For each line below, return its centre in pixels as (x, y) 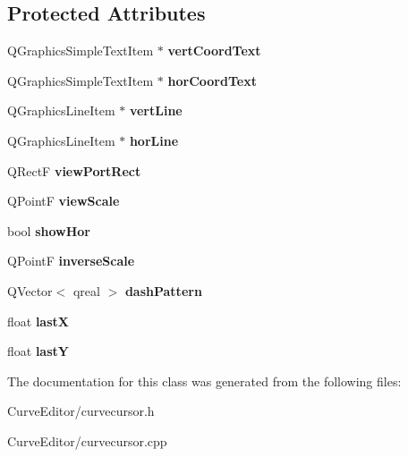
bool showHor (49, 230)
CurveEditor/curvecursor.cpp (87, 440)
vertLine (156, 110)
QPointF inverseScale (71, 261)
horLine (154, 140)
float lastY (38, 351)
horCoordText (212, 80)
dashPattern (163, 290)
